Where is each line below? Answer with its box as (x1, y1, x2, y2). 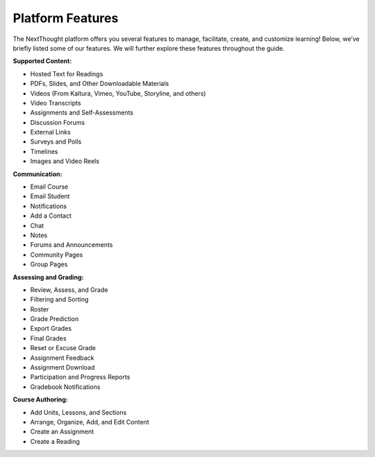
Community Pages (30, 250, 83, 259)
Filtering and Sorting (30, 295, 89, 304)
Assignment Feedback (30, 354, 94, 362)
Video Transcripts (30, 98, 81, 107)
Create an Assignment (30, 427, 94, 436)
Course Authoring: (12, 395, 69, 404)
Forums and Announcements (30, 241, 113, 249)
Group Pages (30, 260, 68, 268)
